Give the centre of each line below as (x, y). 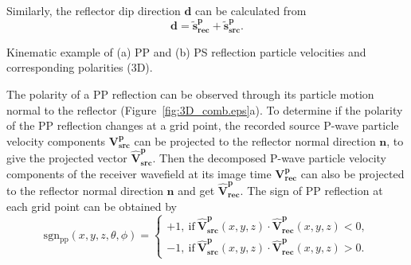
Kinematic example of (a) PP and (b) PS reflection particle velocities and (186, 51)
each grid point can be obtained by (92, 206)
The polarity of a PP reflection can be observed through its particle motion (190, 94)
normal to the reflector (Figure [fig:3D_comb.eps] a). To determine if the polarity (205, 109)
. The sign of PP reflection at (311, 190)
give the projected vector (67, 158)
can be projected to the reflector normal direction (255, 140)
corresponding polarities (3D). (80, 67)
